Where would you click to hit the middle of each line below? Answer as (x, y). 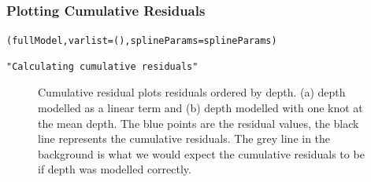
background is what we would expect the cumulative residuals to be (201, 153)
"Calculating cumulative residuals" (102, 66)
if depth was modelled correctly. (115, 169)
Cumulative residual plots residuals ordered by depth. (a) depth (192, 92)
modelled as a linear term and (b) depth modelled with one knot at (200, 108)
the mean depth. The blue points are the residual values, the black (198, 123)
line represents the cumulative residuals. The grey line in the (184, 138)
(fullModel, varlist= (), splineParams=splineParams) (142, 41)
